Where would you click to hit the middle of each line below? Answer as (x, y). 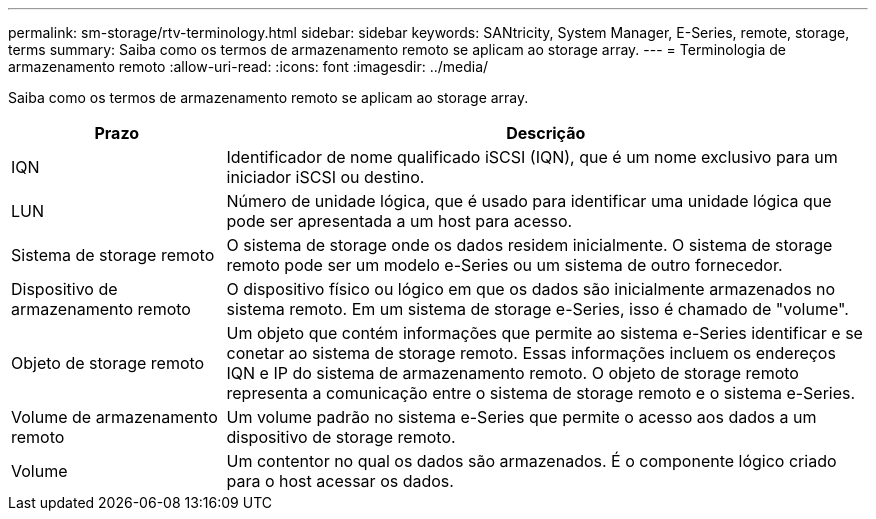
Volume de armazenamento (114, 417)
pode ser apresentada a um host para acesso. (399, 221)
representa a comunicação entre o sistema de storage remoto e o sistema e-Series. (541, 393)
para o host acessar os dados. (340, 481)
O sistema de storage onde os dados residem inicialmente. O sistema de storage (529, 245)
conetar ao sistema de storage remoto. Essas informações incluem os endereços (531, 353)
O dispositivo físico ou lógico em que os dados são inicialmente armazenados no (531, 289)
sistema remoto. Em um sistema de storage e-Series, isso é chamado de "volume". (537, 309)
